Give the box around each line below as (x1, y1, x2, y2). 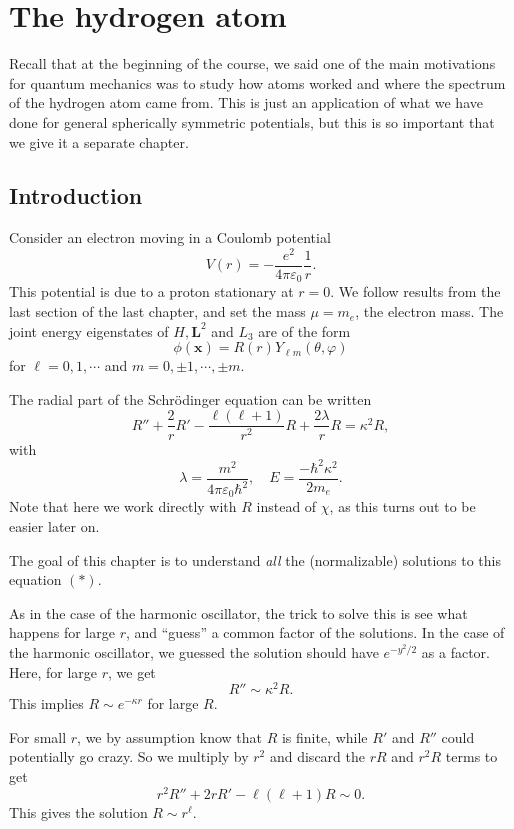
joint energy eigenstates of (9, 320, 169, 341)
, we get (108, 661, 156, 682)
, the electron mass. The (355, 301, 504, 322)
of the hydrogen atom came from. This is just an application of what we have (9, 92, 483, 113)
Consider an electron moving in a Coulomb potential (9, 227, 331, 248)
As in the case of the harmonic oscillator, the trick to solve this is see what (9, 602, 468, 623)
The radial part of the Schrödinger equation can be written (9, 388, 372, 409)
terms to (445, 746, 498, 767)
